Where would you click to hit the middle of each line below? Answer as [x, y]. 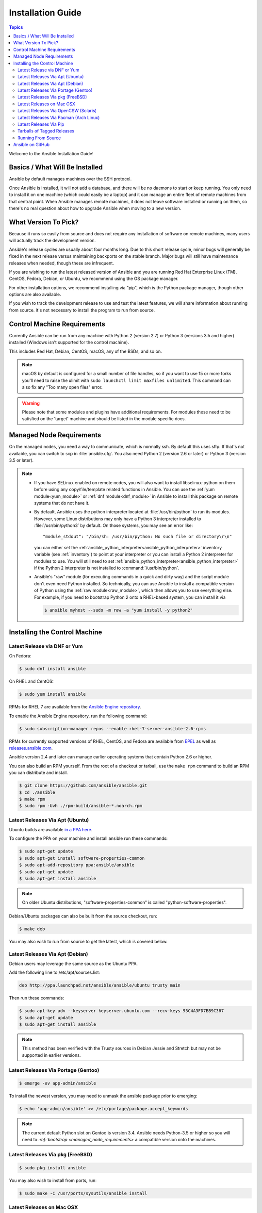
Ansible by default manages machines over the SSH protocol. [70, 179]
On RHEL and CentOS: [31, 681]
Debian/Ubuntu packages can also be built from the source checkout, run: [83, 916]
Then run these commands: [37, 998]
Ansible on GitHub [32, 145]
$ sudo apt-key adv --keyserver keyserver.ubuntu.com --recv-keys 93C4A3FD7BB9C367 [122, 1011]
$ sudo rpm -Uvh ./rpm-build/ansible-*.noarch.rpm [81, 806]
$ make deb [32, 929]
